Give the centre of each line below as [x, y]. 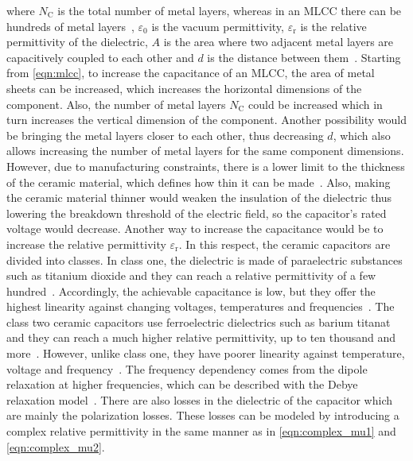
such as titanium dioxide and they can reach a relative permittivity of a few [191, 275]
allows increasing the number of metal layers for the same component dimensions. [205, 151]
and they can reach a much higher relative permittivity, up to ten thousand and [201, 337]
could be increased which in [315, 104]
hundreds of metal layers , [70, 26]
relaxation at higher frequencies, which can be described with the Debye [182, 384]
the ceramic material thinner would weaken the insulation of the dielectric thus [199, 198]
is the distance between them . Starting [304, 57]
